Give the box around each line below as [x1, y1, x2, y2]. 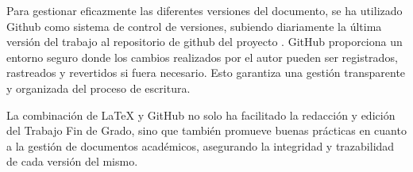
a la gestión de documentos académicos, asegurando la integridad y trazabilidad [6, 137, 395, 154]
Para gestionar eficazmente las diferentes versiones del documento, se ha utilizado [6, 2, 403, 18]
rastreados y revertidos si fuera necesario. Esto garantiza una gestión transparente [6, 64, 406, 81]
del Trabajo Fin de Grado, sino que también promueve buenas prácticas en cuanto [6, 122, 407, 139]
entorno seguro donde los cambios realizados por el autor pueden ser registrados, [6, 48, 398, 65]
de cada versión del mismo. [6, 153, 138, 170]
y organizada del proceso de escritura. [6, 79, 191, 96]
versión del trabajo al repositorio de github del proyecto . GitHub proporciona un [6, 33, 403, 50]
